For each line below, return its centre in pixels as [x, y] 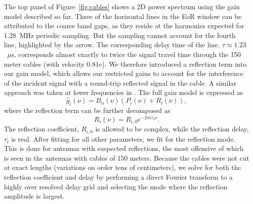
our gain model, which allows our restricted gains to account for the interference [124, 73]
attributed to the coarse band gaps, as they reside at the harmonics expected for [124, 26]
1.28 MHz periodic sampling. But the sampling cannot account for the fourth [120, 35]
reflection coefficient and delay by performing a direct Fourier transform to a [118, 176]
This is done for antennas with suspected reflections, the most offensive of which [124, 148]
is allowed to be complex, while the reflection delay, [172, 129]
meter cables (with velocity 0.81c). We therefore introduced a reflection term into [125, 64]
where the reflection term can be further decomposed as [87, 110]
